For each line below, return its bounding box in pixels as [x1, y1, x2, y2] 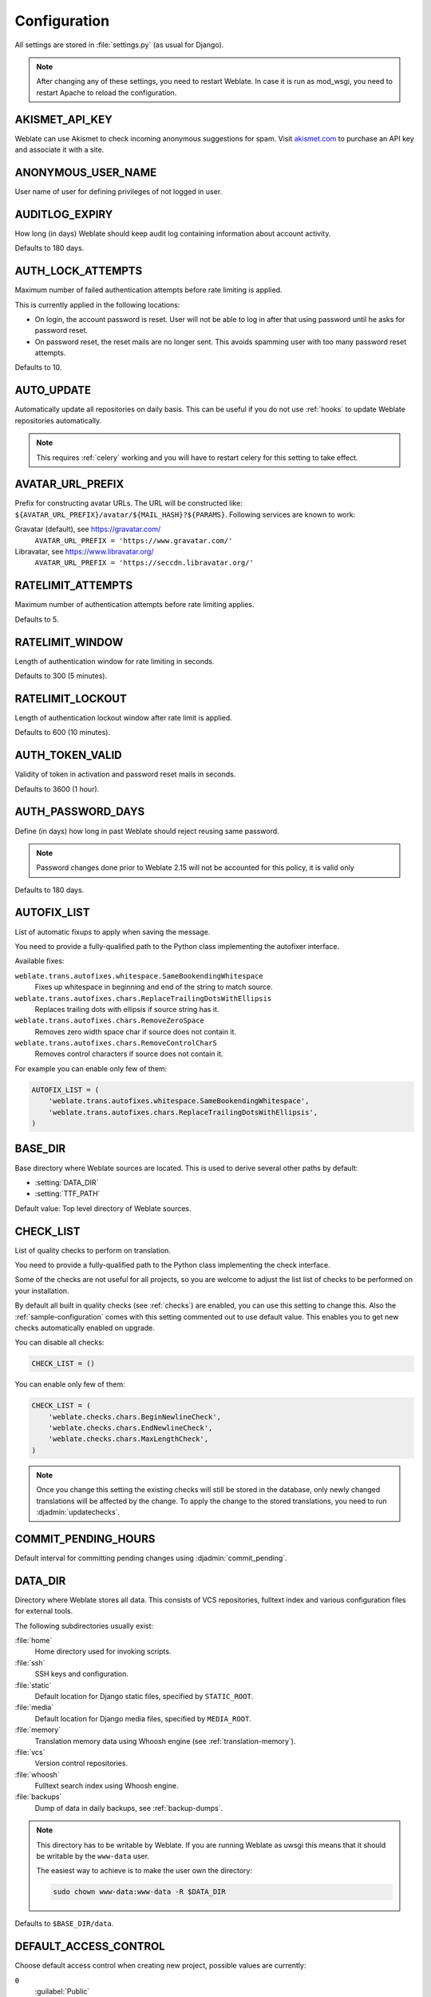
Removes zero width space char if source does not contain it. [34, 1026, 237, 1036]
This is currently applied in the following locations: [14, 300, 180, 309]
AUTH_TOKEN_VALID [14, 748, 123, 762]
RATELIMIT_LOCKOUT [14, 692, 127, 705]
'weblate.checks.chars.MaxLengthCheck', [48, 1435, 209, 1443]
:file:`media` [14, 1702, 54, 1713]
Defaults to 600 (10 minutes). [14, 728, 111, 737]
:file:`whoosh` [14, 1769, 60, 1779]
